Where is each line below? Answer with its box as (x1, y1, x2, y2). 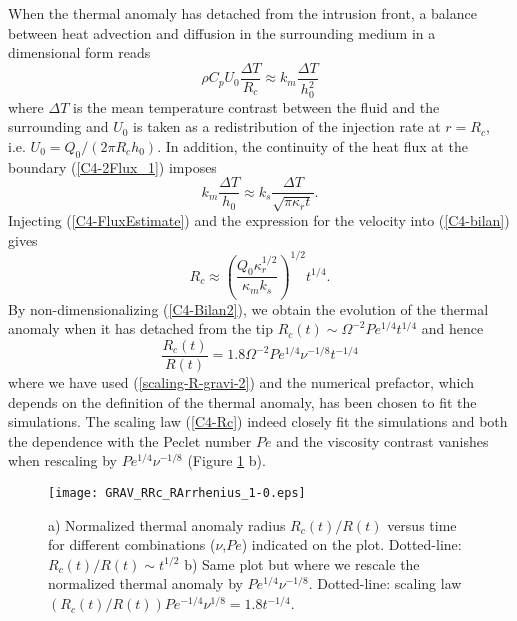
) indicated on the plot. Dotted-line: (241, 534, 462, 555)
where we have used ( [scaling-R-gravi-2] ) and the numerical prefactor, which (8, 372, 475, 393)
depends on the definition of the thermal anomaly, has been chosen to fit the (8, 391, 477, 412)
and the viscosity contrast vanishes (276, 430, 489, 451)
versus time (387, 514, 457, 535)
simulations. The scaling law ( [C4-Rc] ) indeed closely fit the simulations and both (8, 411, 508, 432)
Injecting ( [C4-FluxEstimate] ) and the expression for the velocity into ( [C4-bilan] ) (8, 210, 510, 231)
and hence (421, 318, 484, 339)
